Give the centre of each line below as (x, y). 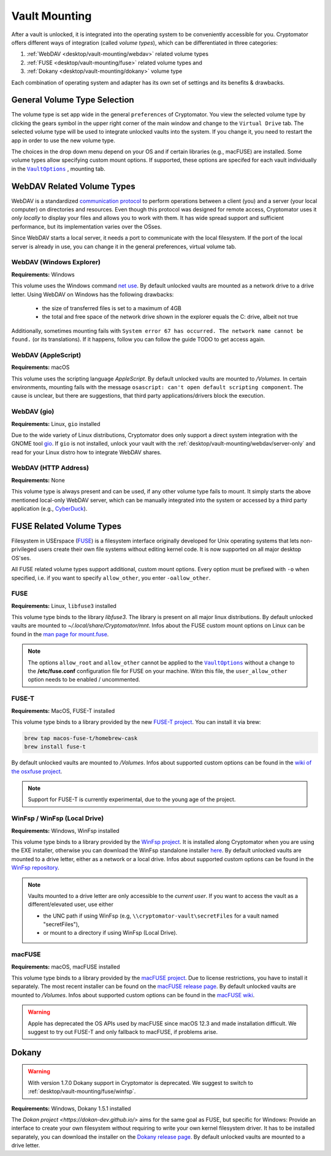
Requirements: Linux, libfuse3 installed (64, 606)
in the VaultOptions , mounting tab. (58, 169)
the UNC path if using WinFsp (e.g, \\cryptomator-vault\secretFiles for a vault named (161, 916)
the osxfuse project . (37, 771)
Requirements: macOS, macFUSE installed (66, 967)
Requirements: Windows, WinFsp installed (65, 831)
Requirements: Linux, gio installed (56, 424)
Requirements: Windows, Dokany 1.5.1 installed (71, 1108)
